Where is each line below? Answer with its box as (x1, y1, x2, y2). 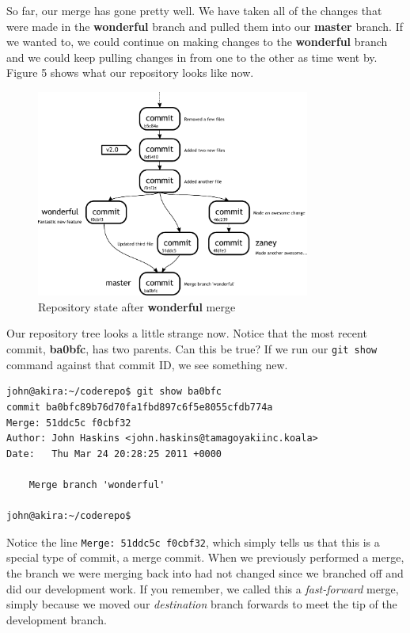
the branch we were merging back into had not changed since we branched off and (6, 564, 404, 581)
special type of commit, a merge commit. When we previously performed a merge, (6, 549, 404, 566)
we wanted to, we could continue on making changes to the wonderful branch (6, 33, 388, 50)
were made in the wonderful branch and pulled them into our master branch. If (6, 17, 403, 34)
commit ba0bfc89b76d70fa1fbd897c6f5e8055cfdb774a (6, 401, 273, 413)
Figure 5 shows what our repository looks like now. (6, 64, 254, 81)
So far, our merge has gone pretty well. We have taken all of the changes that (6, 2, 382, 18)
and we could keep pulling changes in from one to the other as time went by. (6, 48, 378, 65)
